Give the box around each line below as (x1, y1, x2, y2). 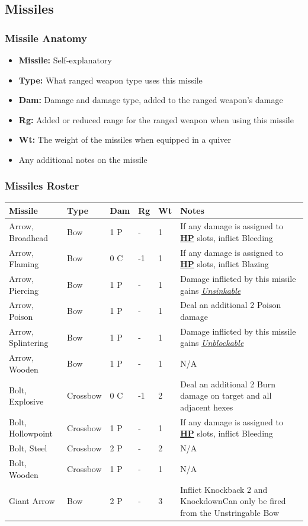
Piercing (9, 284, 39, 296)
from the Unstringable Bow (180, 506, 280, 518)
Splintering (9, 336, 49, 349)
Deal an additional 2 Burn (180, 377, 275, 390)
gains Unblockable (180, 336, 244, 349)
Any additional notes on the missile (18, 153, 147, 165)
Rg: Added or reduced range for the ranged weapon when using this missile (18, 113, 294, 126)
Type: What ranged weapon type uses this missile (18, 73, 203, 86)
